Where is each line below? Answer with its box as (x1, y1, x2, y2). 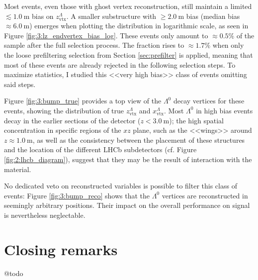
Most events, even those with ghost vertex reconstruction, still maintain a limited (4, 1, 252, 11)
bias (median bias (186, 10, 240, 21)
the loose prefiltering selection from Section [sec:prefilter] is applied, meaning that (4, 49, 253, 60)
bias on (31, 10, 54, 21)
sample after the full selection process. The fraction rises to (4, 40, 184, 50)
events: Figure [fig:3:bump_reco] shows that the (4, 190, 150, 200)
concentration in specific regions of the (4, 125, 121, 135)
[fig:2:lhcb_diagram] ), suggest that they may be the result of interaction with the (4, 154, 252, 164)
